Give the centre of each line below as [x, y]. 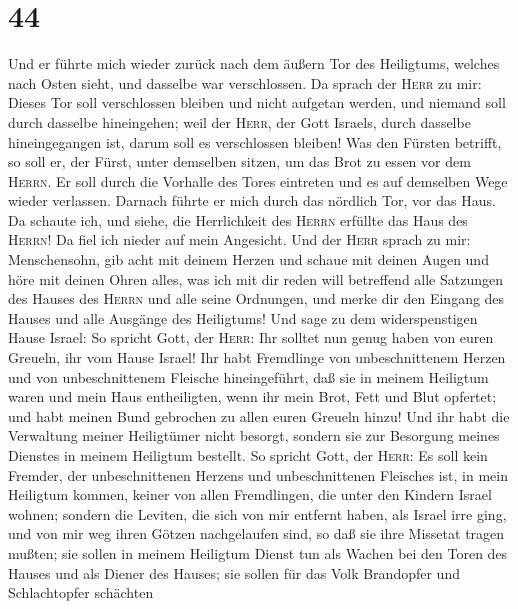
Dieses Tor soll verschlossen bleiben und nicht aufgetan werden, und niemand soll [257, 102]
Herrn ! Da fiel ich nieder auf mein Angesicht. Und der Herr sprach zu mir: [239, 239]
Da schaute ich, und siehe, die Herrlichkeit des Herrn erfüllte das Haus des [238, 219]
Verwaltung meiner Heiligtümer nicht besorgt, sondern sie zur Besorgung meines [254, 435]
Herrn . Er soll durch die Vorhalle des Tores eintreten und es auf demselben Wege [258, 180]
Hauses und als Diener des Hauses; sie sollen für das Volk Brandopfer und [234, 572]
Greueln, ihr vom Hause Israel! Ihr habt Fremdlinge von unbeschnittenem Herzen [257, 357]
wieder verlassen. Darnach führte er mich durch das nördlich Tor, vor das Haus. [252, 200]
